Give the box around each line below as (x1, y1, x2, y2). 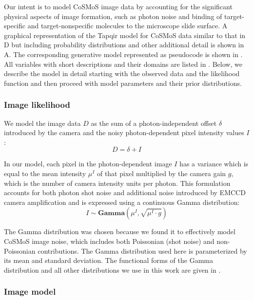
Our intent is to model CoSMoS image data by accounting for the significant (4, 1, 233, 11)
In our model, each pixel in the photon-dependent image (4, 159, 172, 169)
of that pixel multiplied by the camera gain (97, 168, 226, 178)
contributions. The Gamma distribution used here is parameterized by (38, 245, 247, 256)
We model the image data (4, 118, 81, 128)
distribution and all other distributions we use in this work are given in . (4, 264, 221, 275)
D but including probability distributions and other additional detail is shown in (4, 40, 244, 50)
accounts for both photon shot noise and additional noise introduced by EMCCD (4, 187, 246, 198)
